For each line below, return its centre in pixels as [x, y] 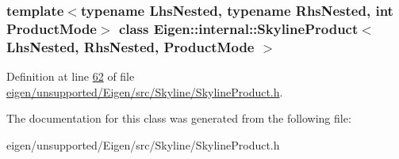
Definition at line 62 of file [71, 76]
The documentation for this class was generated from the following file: [179, 118]
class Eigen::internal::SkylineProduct [238, 28]
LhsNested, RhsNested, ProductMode [130, 46]
